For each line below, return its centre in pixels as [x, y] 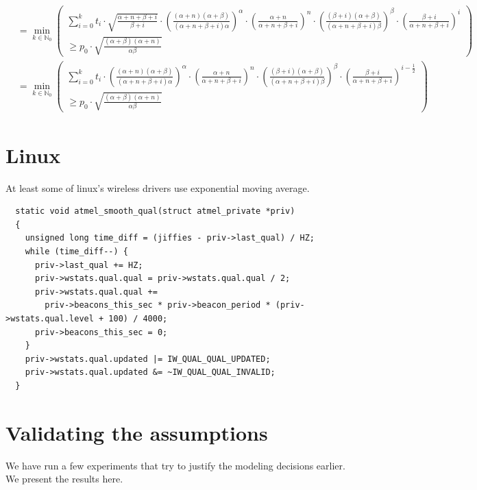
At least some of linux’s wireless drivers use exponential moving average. [158, 187]
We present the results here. [64, 479]
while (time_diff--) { [76, 251]
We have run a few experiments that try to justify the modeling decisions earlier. [175, 465]
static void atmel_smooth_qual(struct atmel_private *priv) [155, 211]
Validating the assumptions [137, 432]
